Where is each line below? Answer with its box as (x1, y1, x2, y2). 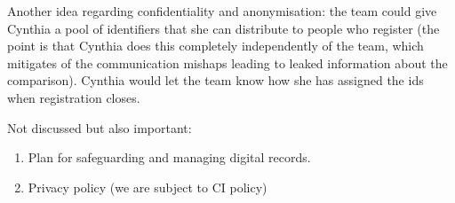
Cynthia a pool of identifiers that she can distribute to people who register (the (7, 19, 440, 37)
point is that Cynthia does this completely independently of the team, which (7, 36, 424, 55)
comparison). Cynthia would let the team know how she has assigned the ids (7, 71, 424, 90)
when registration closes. (7, 88, 140, 106)
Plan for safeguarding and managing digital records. (28, 148, 311, 167)
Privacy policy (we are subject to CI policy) (28, 177, 267, 196)
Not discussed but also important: (7, 118, 192, 137)
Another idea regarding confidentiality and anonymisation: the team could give (7, 2, 437, 20)
